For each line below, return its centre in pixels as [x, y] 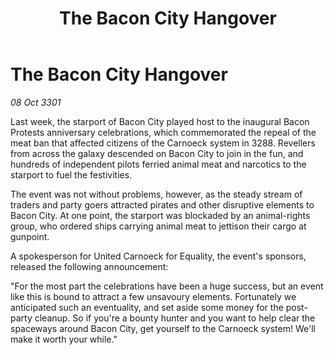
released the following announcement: [89, 266]
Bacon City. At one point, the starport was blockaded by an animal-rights [160, 215]
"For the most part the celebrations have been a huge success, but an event [167, 286]
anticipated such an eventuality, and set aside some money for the [147, 307]
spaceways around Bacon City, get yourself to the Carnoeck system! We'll [163, 328]
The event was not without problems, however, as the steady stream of [156, 194]
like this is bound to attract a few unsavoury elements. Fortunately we [153, 296]
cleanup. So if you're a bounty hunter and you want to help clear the [175, 318]
